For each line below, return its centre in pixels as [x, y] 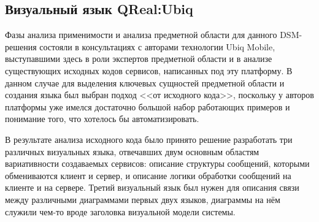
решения [21, 46]
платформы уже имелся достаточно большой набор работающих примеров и [148, 106]
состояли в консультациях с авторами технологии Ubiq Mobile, [157, 46]
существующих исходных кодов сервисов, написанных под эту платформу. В [149, 70]
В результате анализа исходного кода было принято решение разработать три [149, 139]
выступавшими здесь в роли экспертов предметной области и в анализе [139, 59]
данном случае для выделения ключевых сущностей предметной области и [145, 82]
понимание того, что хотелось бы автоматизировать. [102, 119]
